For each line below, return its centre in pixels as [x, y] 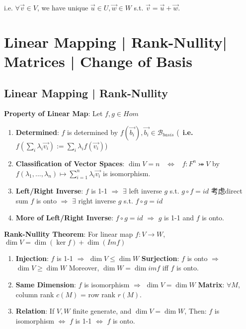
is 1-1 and [179, 217]
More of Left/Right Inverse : [65, 217]
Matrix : [211, 284]
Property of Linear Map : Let [53, 113]
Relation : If [35, 311]
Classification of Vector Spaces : [70, 163]
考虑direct [227, 191]
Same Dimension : [46, 284]
